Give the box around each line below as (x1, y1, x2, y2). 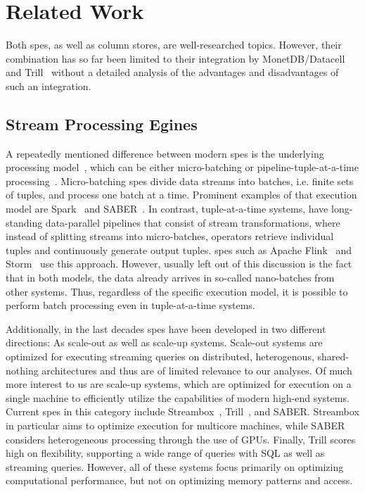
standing (6, 215, 43, 229)
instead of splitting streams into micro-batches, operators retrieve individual (6, 229, 334, 244)
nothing (6, 362, 39, 377)
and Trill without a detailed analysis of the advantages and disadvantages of (6, 65, 339, 80)
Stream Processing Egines (6, 113, 198, 134)
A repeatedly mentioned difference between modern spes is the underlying (6, 146, 324, 160)
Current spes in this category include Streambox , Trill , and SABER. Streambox (6, 404, 359, 419)
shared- (317, 349, 349, 364)
